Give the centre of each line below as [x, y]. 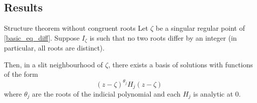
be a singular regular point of [200, 28]
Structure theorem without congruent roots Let [76, 28]
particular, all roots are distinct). [54, 48]
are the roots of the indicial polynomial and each [106, 93]
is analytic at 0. [217, 93]
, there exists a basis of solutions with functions [180, 64]
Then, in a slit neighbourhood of [53, 64]
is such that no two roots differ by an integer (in [163, 37]
